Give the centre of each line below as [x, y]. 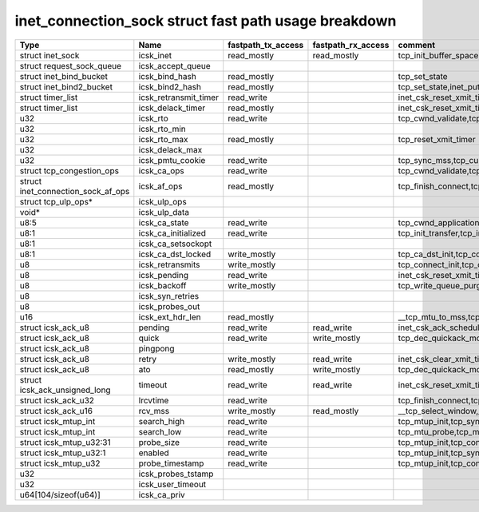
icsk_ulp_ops [162, 201]
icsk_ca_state [164, 222]
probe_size [159, 442]
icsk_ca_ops [161, 170]
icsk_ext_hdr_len [170, 317]
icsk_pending [164, 275]
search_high [162, 421]
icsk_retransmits [169, 264]
